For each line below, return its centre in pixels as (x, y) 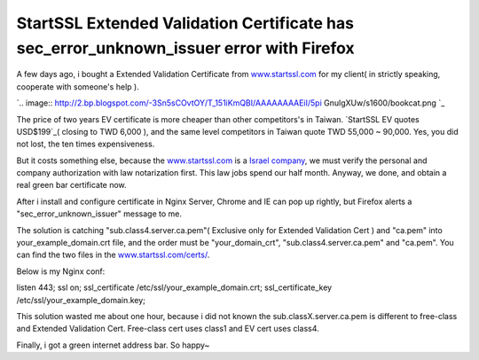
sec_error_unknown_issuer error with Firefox (185, 48)
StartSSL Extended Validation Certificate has (185, 23)
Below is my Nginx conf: (61, 271)
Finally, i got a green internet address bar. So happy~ (113, 345)
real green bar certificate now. (72, 185)
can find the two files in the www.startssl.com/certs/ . (113, 255)
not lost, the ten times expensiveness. (86, 144)
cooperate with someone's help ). (78, 86)
